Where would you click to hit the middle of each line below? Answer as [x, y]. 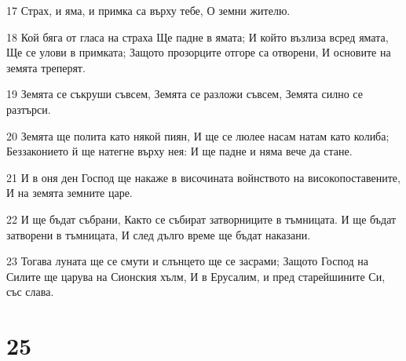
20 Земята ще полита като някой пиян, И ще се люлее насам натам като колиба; [198, 135]
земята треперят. [46, 67]
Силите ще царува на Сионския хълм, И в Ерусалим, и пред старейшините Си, [196, 276]
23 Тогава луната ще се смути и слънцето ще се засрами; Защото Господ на [187, 261]
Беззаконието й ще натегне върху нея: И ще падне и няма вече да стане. [179, 151]
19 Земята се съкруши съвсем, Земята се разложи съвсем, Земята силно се [185, 94]
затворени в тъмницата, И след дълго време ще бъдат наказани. [159, 234]
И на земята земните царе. [69, 193]
